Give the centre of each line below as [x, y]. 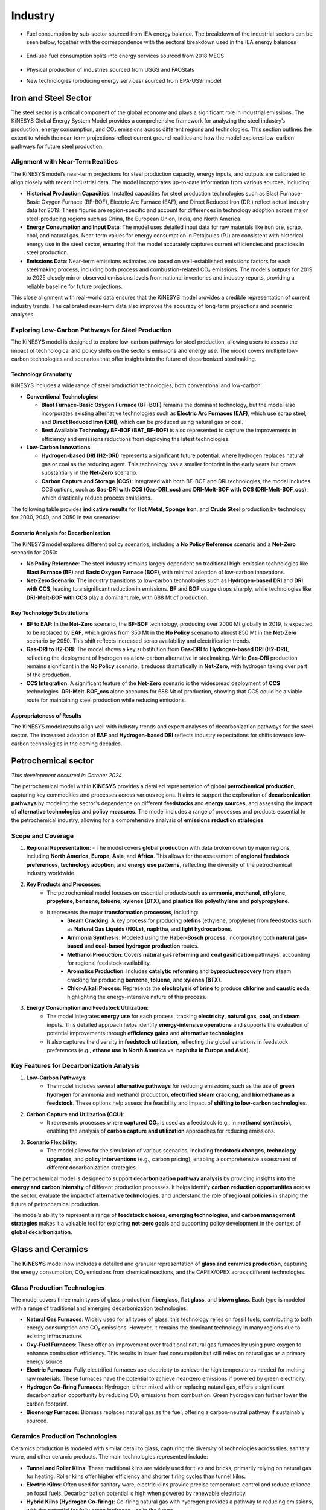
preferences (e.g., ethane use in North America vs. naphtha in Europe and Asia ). [149, 1050]
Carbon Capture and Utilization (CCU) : [75, 1114]
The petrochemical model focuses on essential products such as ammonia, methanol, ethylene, [167, 892]
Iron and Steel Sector [51, 98]
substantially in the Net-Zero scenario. [90, 473]
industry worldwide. [51, 873]
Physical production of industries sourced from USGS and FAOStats [110, 69]
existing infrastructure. [54, 1336]
